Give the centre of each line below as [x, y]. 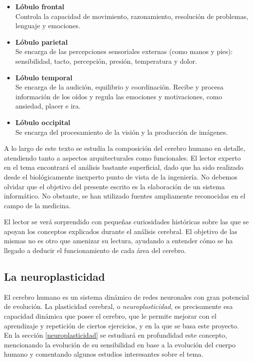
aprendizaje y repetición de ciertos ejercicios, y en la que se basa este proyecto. [121, 325]
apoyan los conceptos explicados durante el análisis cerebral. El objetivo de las [121, 231]
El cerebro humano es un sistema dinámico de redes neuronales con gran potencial [126, 297]
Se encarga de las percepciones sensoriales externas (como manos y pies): [124, 51]
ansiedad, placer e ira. [48, 106]
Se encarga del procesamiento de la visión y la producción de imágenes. [122, 132]
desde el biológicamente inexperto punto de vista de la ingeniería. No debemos [121, 176]
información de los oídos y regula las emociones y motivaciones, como [119, 96]
